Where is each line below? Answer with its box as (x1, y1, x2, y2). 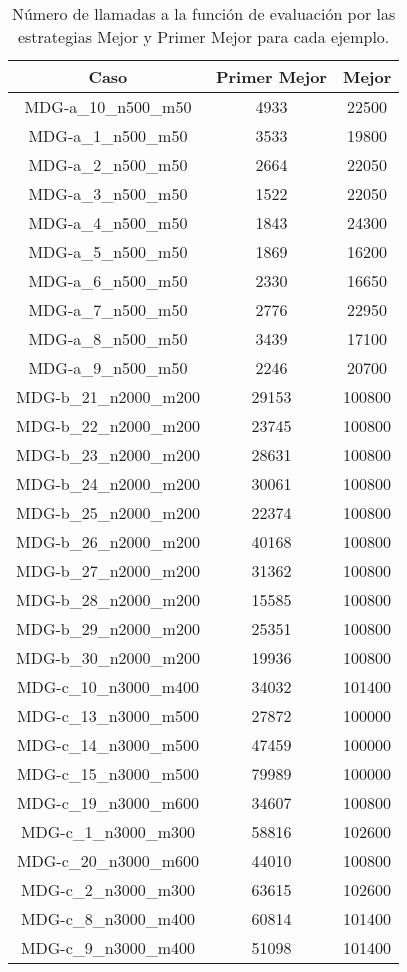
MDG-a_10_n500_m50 (24, 95, 192, 118)
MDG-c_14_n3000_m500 (16, 733, 200, 756)
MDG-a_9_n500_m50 (28, 356, 188, 379)
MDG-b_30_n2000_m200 (16, 646, 200, 669)
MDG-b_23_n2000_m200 (16, 443, 200, 466)
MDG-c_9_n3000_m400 (20, 936, 196, 959)
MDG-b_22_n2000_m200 (16, 414, 200, 437)
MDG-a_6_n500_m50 (28, 269, 188, 292)
